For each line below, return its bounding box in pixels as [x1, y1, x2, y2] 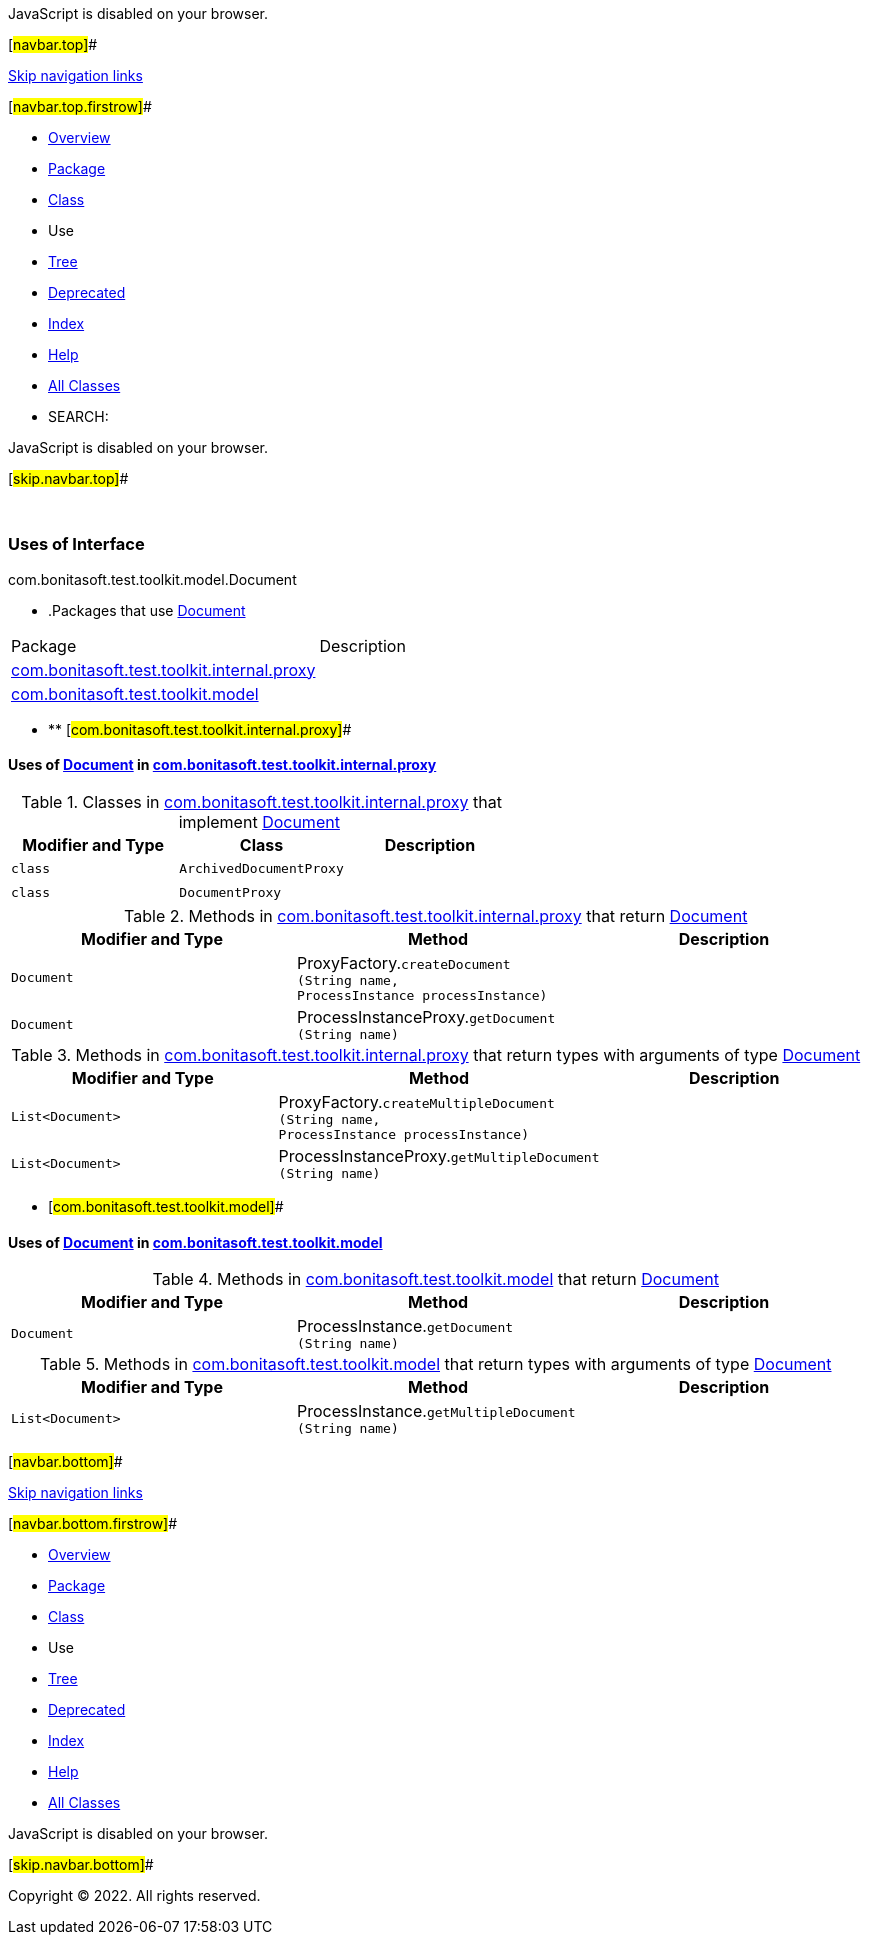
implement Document [178, 811, 340, 832]
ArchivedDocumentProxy [179, 861, 344, 877]
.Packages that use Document [48, 601, 246, 619]
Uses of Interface [8, 534, 145, 555]
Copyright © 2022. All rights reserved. [8, 1887, 261, 1905]
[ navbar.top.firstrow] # [8, 98, 152, 115]
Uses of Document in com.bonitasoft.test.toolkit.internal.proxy [8, 756, 437, 774]
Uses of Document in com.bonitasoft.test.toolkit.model [8, 1233, 383, 1251]
